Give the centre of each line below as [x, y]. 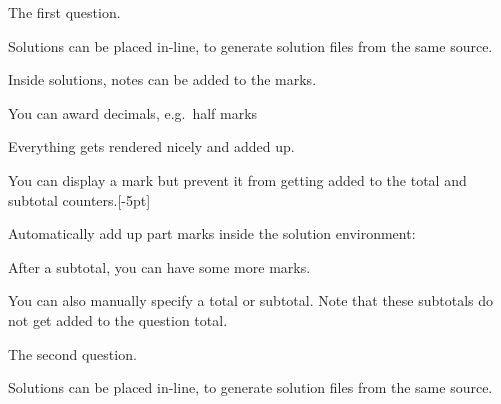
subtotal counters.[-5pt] [79, 199]
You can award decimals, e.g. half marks [133, 112]
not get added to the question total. [118, 319]
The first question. [64, 12]
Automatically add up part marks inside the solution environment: [212, 233]
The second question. [72, 353]
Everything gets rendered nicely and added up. [151, 146]
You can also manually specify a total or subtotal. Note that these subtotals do [251, 300]
